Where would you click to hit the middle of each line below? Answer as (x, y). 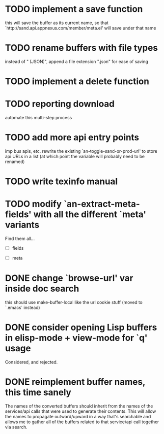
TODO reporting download (60, 104)
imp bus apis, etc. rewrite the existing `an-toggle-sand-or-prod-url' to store (81, 151)
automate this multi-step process (39, 117)
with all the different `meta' (90, 215)
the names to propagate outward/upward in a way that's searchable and (78, 417)
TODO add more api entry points (72, 138)
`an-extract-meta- (102, 204)
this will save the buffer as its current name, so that (57, 23)
